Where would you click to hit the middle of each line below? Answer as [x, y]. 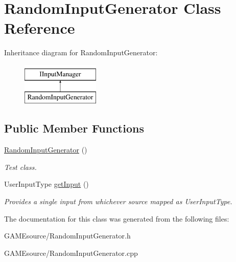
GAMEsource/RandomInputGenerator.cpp [71, 253]
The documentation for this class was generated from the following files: [117, 218]
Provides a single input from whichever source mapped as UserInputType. [118, 201]
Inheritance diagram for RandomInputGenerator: [81, 52]
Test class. [20, 167]
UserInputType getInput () [46, 184]
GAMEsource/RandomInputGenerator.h [67, 236]
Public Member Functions [74, 128]
